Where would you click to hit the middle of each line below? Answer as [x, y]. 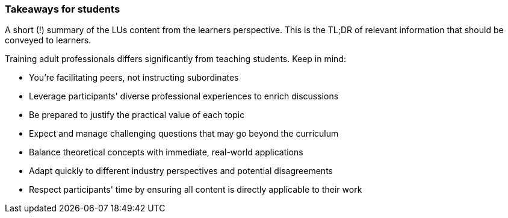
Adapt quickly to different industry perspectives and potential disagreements [181, 171]
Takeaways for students [63, 9]
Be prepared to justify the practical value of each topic [137, 115]
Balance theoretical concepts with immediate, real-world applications [166, 152]
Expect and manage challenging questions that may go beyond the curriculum [184, 134]
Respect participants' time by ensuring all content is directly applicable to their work [196, 190]
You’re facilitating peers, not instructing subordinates [134, 78]
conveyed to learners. [48, 40]
